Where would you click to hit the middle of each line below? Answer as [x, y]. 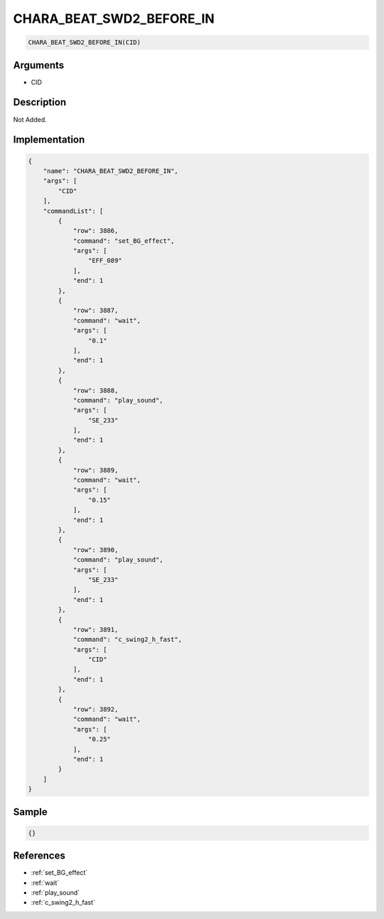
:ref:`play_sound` [55, 893]
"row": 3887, [96, 311]
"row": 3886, [96, 231]
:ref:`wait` [45, 883]
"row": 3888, [96, 390]
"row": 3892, [96, 710]
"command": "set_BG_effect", [124, 241]
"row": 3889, [96, 470]
